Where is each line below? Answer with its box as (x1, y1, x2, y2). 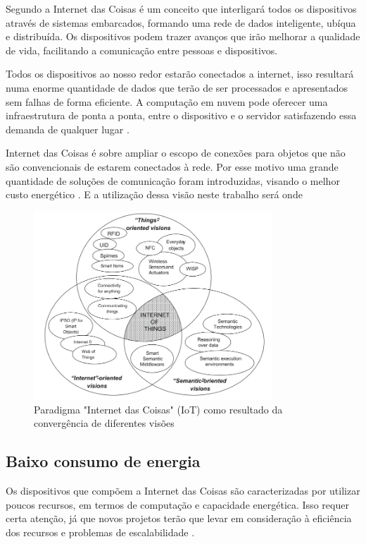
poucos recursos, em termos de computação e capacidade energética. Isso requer (6, 497, 349, 512)
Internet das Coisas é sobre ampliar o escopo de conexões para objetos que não (6, 145, 346, 160)
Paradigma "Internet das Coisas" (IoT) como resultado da (34, 401, 283, 416)
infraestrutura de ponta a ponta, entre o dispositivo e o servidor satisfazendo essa (6, 108, 357, 123)
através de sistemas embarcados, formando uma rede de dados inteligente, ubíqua (6, 15, 356, 30)
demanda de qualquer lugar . (6, 121, 130, 136)
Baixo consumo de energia (6, 450, 201, 472)
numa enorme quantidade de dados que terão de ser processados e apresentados (6, 80, 348, 95)
